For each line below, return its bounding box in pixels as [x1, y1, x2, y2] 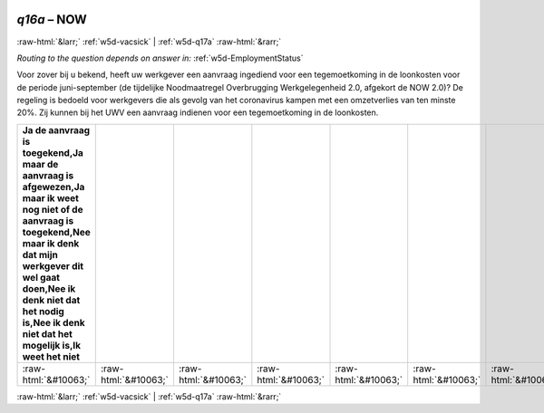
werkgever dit [22, 259, 84, 272]
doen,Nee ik [22, 282, 76, 294]
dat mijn [22, 248, 58, 261]
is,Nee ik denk [22, 316, 85, 329]
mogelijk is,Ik [22, 339, 82, 351]
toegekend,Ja [22, 146, 83, 158]
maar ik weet [22, 191, 79, 204]
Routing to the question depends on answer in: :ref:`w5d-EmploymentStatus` [16, 53, 304, 63]
